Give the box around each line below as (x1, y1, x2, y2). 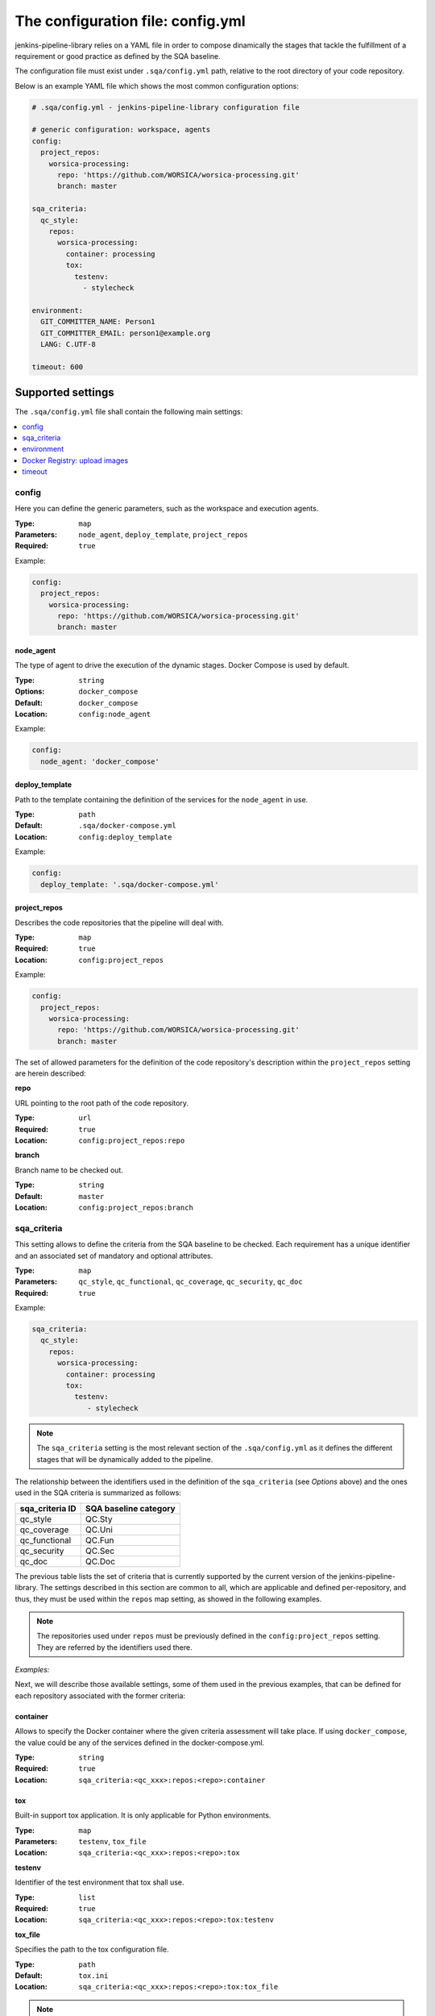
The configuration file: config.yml (14, 12, 246, 30)
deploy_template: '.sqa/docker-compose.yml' (40, 880, 219, 889)
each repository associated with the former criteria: (14, 1690, 185, 1701)
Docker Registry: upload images (22, 456, 129, 465)
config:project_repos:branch (78, 1203, 193, 1212)
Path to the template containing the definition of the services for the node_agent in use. (14, 794, 309, 804)
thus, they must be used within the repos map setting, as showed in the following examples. (14, 1593, 322, 1604)
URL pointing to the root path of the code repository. (14, 1098, 189, 1108)
